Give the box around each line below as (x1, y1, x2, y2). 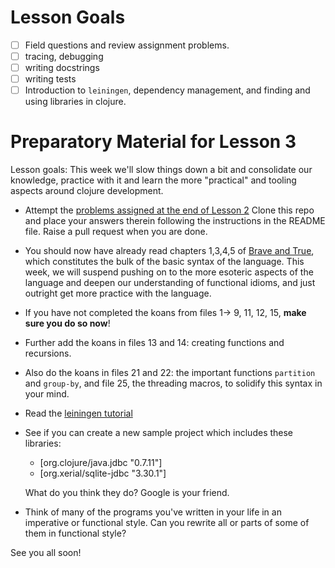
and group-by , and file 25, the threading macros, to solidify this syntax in (24, 377, 323, 390)
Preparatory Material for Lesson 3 (10, 131, 297, 153)
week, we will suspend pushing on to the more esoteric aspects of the (24, 266, 314, 278)
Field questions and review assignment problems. (24, 39, 230, 51)
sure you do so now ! (24, 317, 111, 330)
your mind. (24, 388, 70, 400)
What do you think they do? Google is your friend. (24, 487, 230, 499)
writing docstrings (24, 62, 100, 74)
